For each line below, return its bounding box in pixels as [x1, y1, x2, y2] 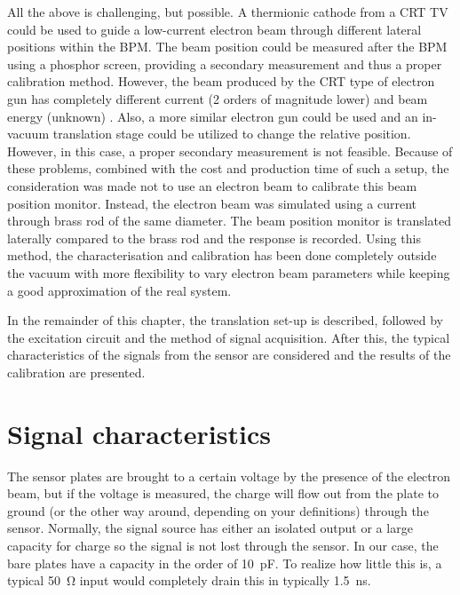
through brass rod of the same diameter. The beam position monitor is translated [7, 211, 452, 230]
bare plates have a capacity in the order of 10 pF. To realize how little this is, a [7, 553, 442, 572]
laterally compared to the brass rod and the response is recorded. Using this [7, 228, 421, 247]
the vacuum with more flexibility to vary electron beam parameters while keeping [7, 263, 450, 282]
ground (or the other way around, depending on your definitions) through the [7, 501, 429, 520]
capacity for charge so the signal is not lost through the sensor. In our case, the [7, 535, 439, 554]
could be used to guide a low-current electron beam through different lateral [7, 20, 422, 38]
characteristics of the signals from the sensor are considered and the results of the [7, 345, 451, 364]
